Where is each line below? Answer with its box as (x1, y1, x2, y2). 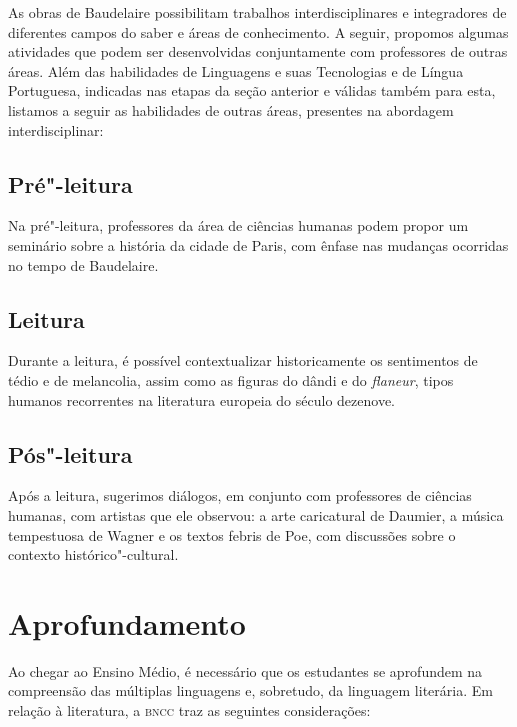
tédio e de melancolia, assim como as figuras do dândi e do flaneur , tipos (8, 369, 454, 390)
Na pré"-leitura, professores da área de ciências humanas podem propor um (8, 215, 469, 236)
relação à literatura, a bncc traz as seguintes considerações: (8, 700, 371, 721)
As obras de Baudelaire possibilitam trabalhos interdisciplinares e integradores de (8, 2, 507, 22)
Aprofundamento (8, 602, 246, 643)
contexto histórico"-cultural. (8, 544, 179, 565)
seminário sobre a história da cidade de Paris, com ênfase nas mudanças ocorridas (8, 234, 509, 255)
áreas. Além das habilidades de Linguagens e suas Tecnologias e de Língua (8, 60, 464, 81)
